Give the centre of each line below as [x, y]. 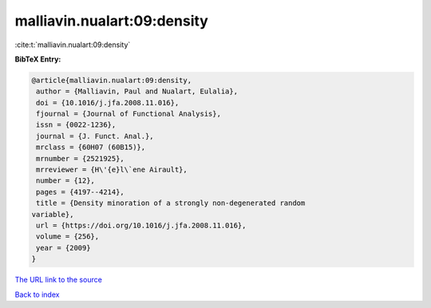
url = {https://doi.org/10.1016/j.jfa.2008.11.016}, [141, 225]
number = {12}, [66, 181]
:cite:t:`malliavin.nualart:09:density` [73, 45]
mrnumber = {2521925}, [81, 158]
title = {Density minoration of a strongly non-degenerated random [171, 203]
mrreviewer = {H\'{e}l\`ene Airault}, [112, 170]
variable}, [53, 214]
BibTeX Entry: [38, 59]
